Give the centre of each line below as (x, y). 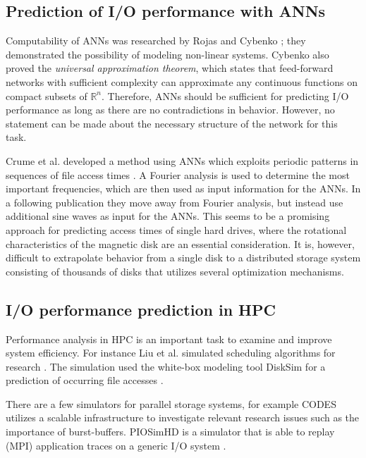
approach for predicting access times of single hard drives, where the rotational (176, 229)
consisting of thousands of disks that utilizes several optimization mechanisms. (175, 271)
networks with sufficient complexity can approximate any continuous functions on (182, 81)
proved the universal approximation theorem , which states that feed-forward (170, 68)
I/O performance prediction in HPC (141, 309)
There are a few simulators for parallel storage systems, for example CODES (171, 403)
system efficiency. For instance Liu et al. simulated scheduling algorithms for (171, 353)
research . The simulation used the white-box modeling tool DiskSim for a (166, 366)
